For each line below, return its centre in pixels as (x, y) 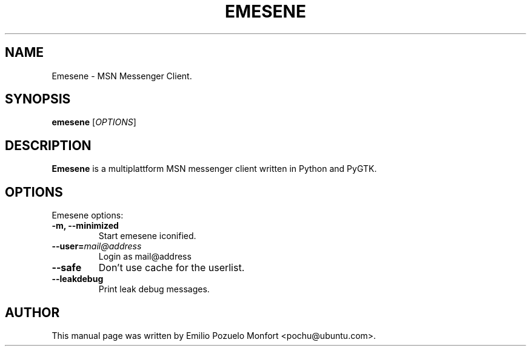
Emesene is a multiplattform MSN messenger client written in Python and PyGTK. (214, 169)
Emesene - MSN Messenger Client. (122, 76)
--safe (67, 268)
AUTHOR (32, 312)
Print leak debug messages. (154, 289)
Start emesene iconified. (147, 236)
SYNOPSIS (38, 99)
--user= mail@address (97, 246)
